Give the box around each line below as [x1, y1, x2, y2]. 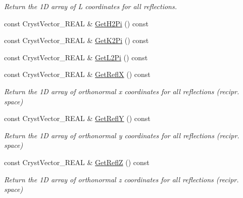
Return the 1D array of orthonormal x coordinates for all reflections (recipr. [4, 86, 239, 96]
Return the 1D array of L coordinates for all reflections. [4, 1, 177, 11]
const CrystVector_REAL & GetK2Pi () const [4, 35, 149, 46]
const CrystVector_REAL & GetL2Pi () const [4, 52, 148, 62]
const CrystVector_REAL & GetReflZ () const [4, 156, 150, 167]
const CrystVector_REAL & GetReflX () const [4, 69, 151, 80]
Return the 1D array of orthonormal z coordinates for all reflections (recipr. [4, 174, 239, 184]
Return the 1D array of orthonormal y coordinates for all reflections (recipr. [4, 130, 239, 140]
